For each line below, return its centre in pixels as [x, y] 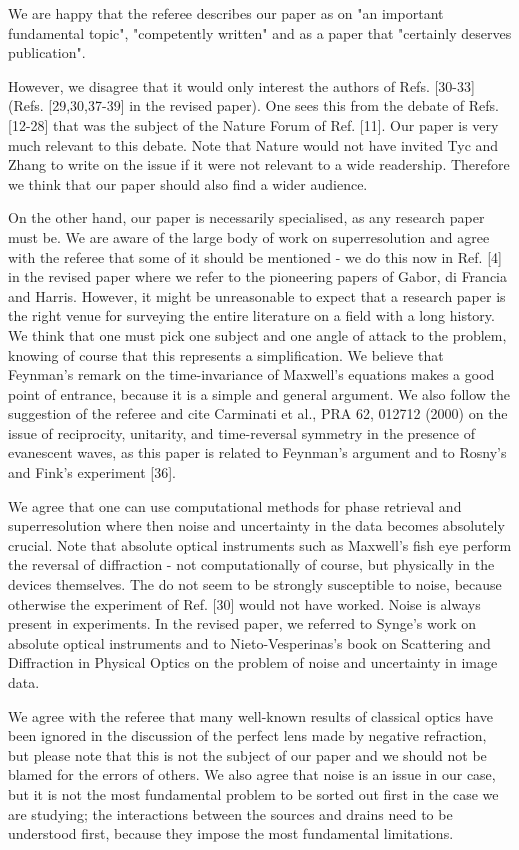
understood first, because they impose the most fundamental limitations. [231, 833]
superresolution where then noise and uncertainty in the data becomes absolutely [256, 525]
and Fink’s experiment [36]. [92, 472]
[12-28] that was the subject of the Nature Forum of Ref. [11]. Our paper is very [253, 124]
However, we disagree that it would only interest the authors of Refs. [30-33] [241, 85]
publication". [47, 52]
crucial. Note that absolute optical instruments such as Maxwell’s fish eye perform [260, 544]
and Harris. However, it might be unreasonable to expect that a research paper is [257, 295]
